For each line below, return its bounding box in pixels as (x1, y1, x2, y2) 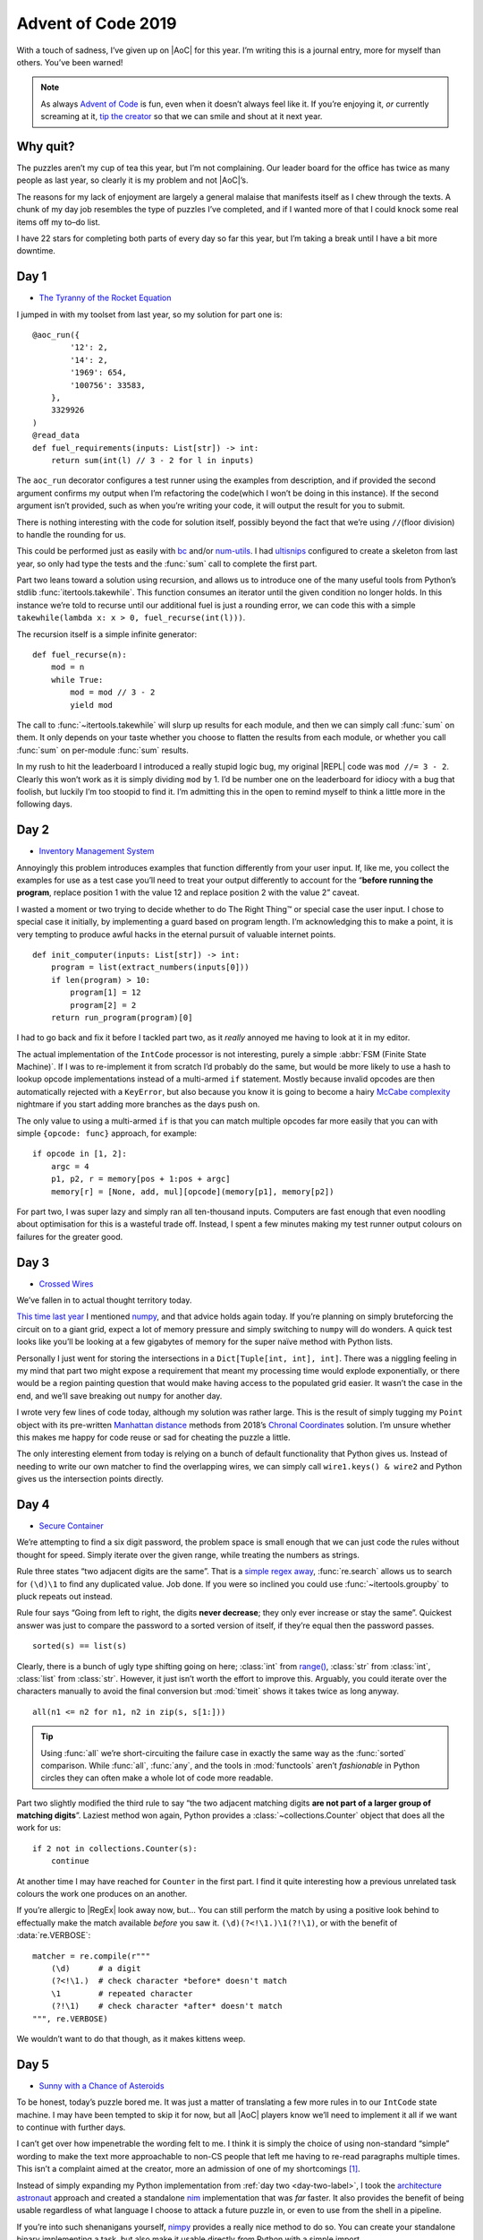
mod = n (50, 662, 85, 672)
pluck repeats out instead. (16, 1591, 114, 1602)
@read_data (32, 430, 80, 441)
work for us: (16, 1822, 62, 1833)
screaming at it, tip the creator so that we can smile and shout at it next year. (40, 111, 323, 122)
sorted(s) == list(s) (32, 1641, 127, 1651)
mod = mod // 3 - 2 (70, 687, 156, 698)
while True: (50, 675, 104, 685)
